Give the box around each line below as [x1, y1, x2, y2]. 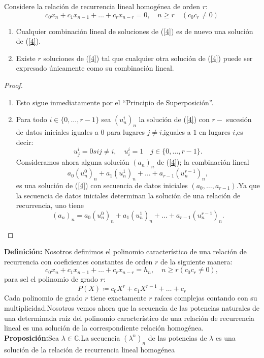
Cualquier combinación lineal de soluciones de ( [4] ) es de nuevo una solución [16, 25, 253, 36]
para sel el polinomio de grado [4, 274, 98, 284]
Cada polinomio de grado [4, 292, 83, 303]
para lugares [107, 126, 145, 137]
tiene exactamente [90, 292, 147, 303]
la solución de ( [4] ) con [139, 114, 210, 125]
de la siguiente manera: [160, 256, 233, 266]
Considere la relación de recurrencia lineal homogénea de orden [4, 1, 201, 11]
